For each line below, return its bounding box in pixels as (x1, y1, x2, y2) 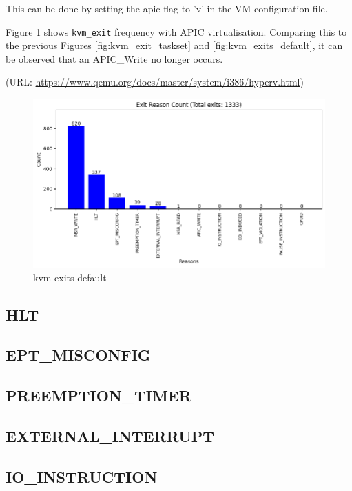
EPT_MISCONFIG (6, 344, 151, 365)
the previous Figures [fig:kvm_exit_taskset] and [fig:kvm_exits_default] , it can (6, 38, 343, 52)
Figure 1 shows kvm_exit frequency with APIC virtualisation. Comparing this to (6, 24, 347, 39)
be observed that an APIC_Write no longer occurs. (6, 51, 223, 66)
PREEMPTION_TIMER (6, 385, 191, 406)
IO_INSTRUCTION (6, 465, 158, 487)
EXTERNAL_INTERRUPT (6, 425, 215, 446)
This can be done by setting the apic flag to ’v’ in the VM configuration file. (6, 1, 328, 15)
